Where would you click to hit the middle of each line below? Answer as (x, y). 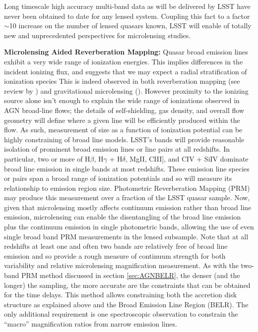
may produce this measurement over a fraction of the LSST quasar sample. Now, (127, 197)
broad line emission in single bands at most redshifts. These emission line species (127, 168)
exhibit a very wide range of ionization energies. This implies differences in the (124, 61)
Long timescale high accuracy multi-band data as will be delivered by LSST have (127, 6)
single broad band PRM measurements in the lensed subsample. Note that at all (126, 236)
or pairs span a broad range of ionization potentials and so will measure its (118, 178)
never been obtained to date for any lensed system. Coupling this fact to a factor (127, 16)
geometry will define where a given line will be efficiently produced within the (122, 120)
